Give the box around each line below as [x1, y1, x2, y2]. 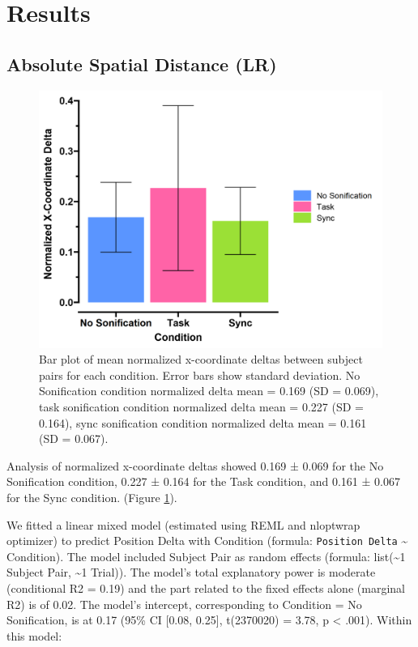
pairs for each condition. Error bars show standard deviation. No [39, 366, 360, 383]
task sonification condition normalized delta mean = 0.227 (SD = [39, 398, 364, 415]
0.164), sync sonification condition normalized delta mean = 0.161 [39, 414, 367, 431]
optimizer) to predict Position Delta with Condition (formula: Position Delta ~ [6, 532, 408, 549]
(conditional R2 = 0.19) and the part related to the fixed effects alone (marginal [6, 579, 405, 596]
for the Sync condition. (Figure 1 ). [6, 488, 177, 505]
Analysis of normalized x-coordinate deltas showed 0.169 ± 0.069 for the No [6, 457, 384, 474]
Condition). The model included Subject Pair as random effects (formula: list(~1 [6, 547, 406, 564]
